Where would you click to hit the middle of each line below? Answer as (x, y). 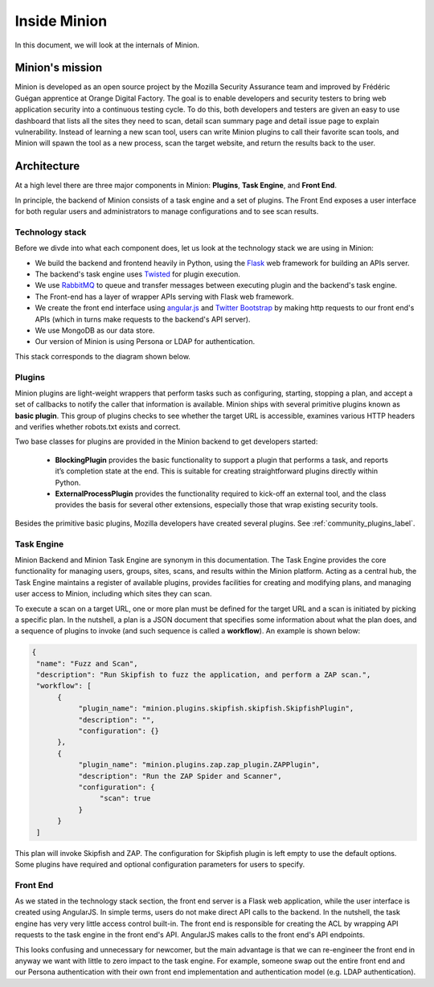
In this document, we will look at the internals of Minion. (107, 45)
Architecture (47, 166)
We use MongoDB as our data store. (95, 330)
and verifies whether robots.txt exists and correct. (98, 427)
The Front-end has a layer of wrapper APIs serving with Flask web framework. (164, 297)
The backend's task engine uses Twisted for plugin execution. (137, 274)
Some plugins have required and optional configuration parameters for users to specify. (160, 864)
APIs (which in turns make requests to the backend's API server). (143, 319)
